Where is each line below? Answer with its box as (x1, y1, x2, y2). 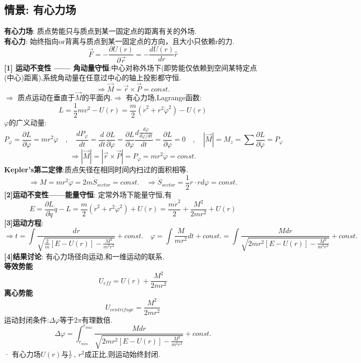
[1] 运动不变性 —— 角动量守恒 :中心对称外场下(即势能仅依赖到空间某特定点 (4, 62, 257, 73)
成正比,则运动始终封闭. (84, 348, 161, 359)
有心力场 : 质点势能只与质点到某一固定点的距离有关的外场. (4, 26, 197, 36)
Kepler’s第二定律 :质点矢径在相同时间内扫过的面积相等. (4, 164, 189, 175)
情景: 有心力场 (4, 2, 76, 17)
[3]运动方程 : (4, 217, 43, 228)
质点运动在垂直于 (17, 92, 75, 103)
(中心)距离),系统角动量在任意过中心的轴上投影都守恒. (4, 72, 182, 83)
